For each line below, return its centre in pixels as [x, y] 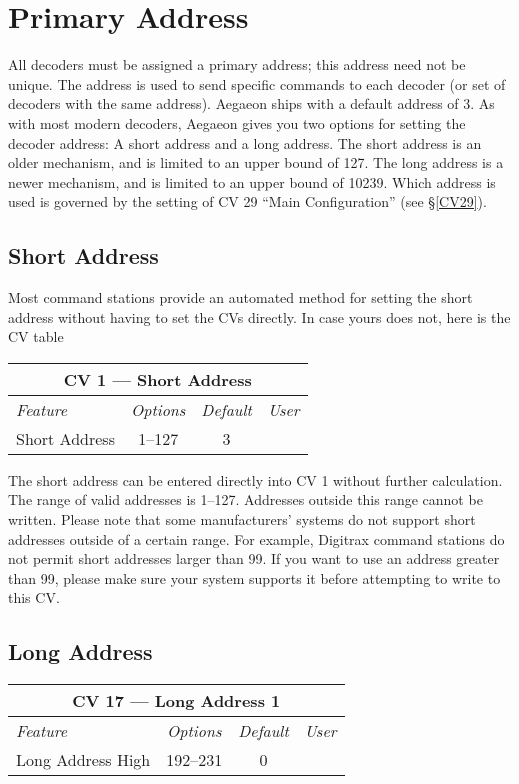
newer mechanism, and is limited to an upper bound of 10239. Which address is [252, 181]
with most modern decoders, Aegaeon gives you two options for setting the [237, 122]
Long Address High [83, 760]
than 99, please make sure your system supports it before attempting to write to [254, 577]
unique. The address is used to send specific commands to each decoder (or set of [257, 83]
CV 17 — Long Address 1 [176, 701]
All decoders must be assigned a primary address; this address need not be [237, 64]
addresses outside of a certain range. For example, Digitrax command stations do [256, 538]
